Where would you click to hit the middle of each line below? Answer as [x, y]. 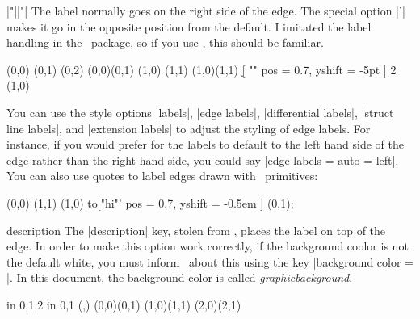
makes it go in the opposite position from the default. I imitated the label [189, 26]
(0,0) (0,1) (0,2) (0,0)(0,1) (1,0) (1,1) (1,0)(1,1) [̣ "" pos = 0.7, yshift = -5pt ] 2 [202, 69]
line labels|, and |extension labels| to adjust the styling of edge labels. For [189, 128]
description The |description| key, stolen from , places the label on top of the [196, 230]
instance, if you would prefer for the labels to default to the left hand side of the [205, 144]
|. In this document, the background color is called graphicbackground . [180, 277]
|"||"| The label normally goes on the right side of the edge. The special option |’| [206, 10]
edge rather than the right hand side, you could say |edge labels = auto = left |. [203, 159]
